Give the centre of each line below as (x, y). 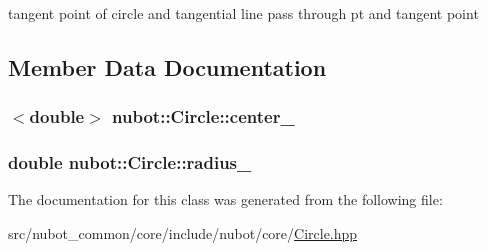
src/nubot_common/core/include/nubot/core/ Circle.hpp (183, 233)
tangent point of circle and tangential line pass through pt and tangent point (243, 13)
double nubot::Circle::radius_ (130, 162)
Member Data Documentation (167, 66)
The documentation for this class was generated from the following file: (225, 199)
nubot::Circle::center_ (203, 116)
